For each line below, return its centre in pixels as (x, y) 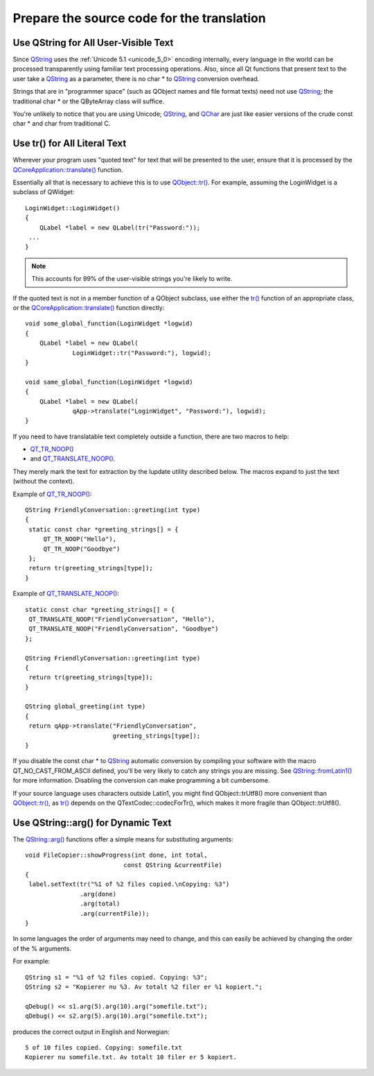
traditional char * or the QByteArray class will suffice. (88, 101)
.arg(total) (100, 904)
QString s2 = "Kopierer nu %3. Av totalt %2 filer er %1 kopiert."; (144, 987)
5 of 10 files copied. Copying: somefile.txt (104, 1047)
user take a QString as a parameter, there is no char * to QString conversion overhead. (136, 78)
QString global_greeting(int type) (86, 707)
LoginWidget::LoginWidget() (73, 208)
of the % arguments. (42, 948)
